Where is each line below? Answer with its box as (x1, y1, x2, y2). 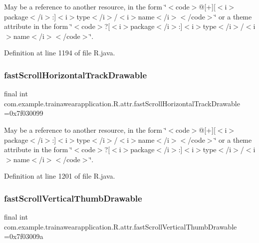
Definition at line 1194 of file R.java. (4, 47, 115, 58)
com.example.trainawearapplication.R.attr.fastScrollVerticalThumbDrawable (4, 221, 237, 232)
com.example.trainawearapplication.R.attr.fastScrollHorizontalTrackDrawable (4, 98, 240, 108)
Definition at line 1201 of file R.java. (4, 171, 115, 181)
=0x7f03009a (4, 231, 43, 242)
